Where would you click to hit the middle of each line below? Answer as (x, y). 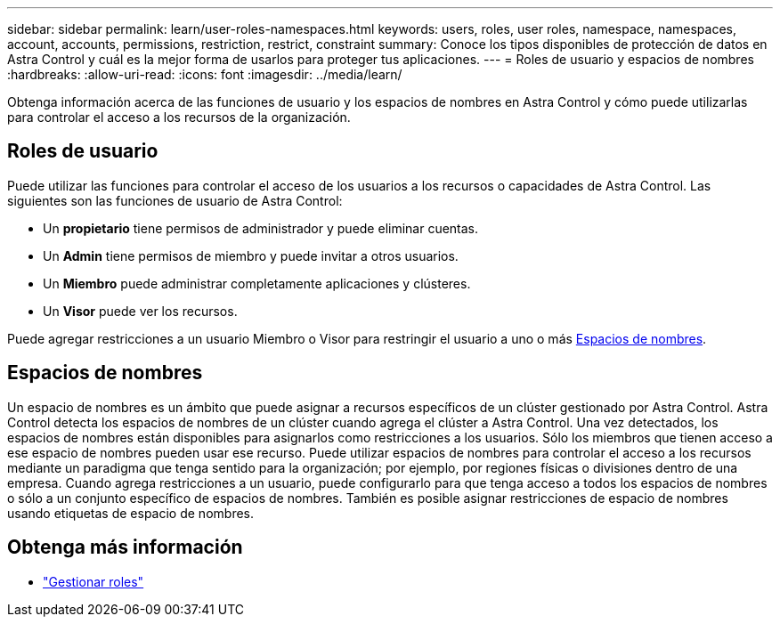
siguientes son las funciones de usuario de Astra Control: (175, 200)
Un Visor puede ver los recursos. (140, 311)
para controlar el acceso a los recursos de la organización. (179, 117)
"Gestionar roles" (93, 581)
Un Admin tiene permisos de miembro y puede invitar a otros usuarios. (251, 255)
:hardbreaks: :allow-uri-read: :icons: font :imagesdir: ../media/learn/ (205, 74)
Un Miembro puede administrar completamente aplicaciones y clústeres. (257, 283)
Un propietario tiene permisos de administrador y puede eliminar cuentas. (261, 228)
